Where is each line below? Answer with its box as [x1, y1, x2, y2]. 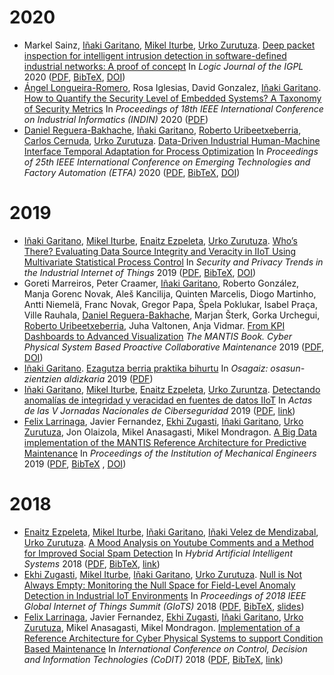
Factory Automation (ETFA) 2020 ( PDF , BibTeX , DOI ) [23, 166, 241, 178]
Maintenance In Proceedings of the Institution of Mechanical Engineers [23, 447, 317, 459]
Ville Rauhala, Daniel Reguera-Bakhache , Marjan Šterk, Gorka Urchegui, [23, 309, 321, 321]
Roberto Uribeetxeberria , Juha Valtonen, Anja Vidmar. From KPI [23, 319, 286, 331]
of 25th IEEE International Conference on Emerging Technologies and [23, 156, 311, 168]
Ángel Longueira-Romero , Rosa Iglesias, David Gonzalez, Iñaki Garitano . [23, 81, 322, 93]
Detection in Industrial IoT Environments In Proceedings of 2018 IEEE [23, 589, 307, 601]
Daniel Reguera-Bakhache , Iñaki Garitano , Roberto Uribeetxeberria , [23, 124, 302, 136]
